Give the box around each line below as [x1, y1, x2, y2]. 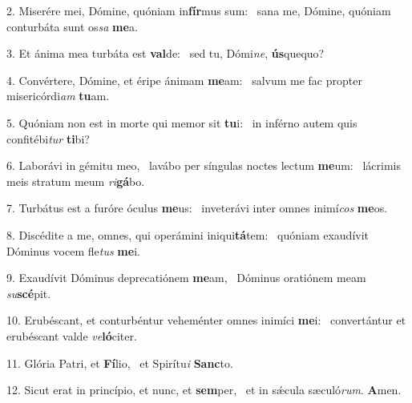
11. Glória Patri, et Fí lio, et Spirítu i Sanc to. [6, 354, 233, 371]
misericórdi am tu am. [6, 87, 110, 104]
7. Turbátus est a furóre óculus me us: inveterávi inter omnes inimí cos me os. [6, 199, 388, 216]
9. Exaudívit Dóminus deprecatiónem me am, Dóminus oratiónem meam [6, 269, 366, 286]
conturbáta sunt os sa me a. [6, 18, 138, 34]
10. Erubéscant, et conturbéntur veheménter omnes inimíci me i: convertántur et [6, 312, 406, 328]
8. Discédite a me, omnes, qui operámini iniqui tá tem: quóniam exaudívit [6, 226, 370, 243]
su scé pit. [6, 284, 51, 301]
